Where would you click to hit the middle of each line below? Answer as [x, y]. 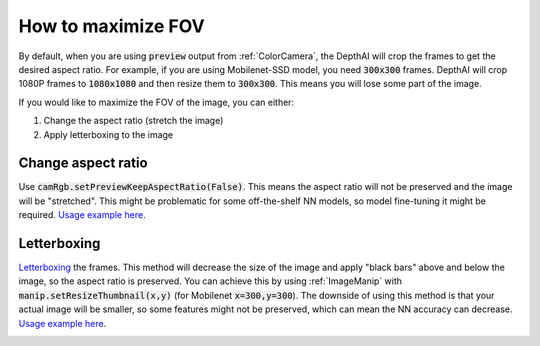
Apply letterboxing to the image [108, 134]
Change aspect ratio [83, 163]
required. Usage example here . [82, 215]
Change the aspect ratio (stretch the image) [133, 121]
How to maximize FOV [111, 26]
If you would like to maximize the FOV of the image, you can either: [156, 102]
